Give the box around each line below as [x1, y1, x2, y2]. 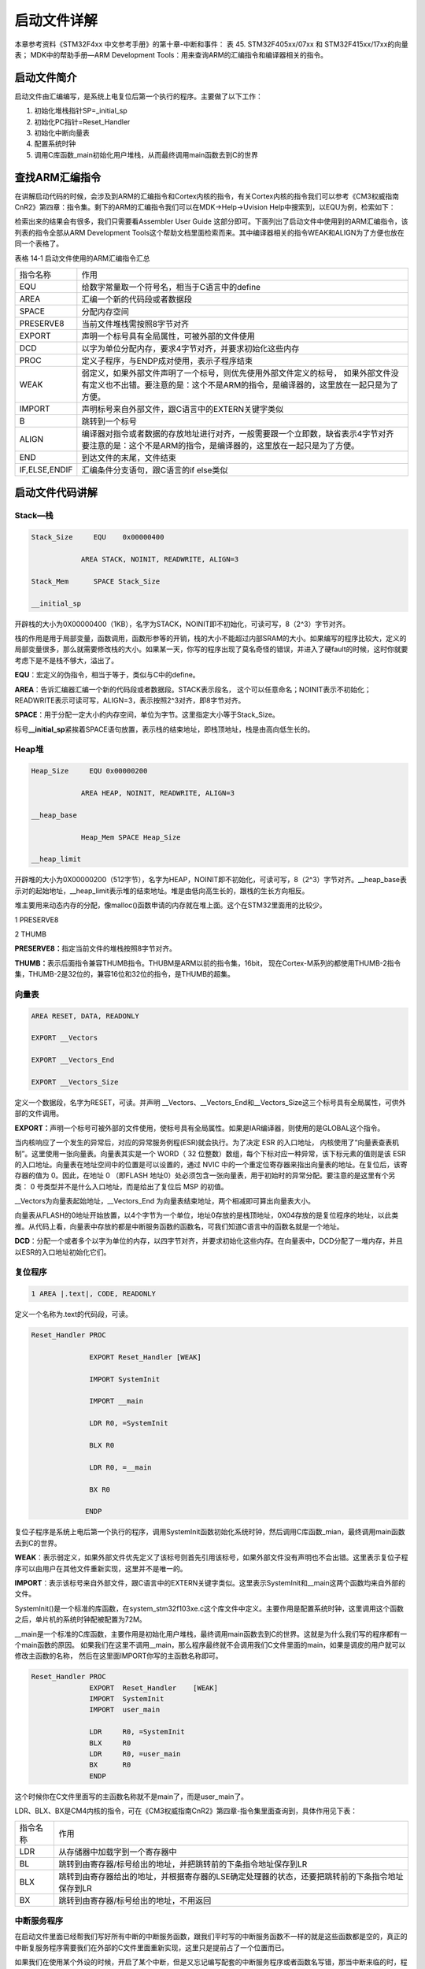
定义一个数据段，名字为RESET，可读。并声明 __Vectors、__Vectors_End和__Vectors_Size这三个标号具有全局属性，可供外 [14, 1097, 406, 1107]
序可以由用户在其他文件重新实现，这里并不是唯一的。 [14, 1563, 187, 1573]
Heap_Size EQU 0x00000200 [31, 766, 148, 776]
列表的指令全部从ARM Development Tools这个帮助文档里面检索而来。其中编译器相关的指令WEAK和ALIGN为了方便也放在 [14, 228, 405, 237]
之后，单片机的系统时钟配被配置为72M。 [14, 1615, 147, 1624]
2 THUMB [14, 929, 47, 939]
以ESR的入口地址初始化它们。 [14, 1247, 111, 1256]
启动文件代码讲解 [14, 486, 98, 499]
